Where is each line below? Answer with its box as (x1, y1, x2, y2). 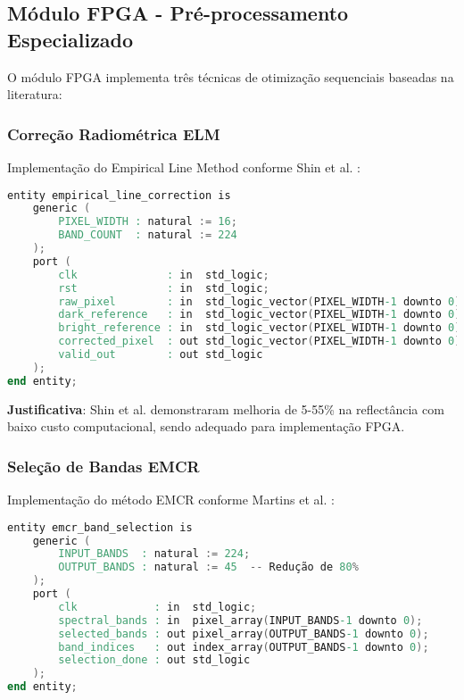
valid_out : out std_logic (58, 348, 263, 362)
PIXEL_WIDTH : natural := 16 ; (58, 215, 237, 229)
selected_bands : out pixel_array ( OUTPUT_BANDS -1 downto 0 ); (58, 627, 429, 640)
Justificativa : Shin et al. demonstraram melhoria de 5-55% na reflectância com (7, 399, 444, 418)
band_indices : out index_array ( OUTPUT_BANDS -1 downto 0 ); (58, 640, 429, 654)
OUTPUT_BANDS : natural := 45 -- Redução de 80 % (58, 561, 359, 574)
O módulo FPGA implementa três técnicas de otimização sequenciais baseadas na (7, 67, 454, 86)
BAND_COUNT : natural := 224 (58, 229, 237, 242)
